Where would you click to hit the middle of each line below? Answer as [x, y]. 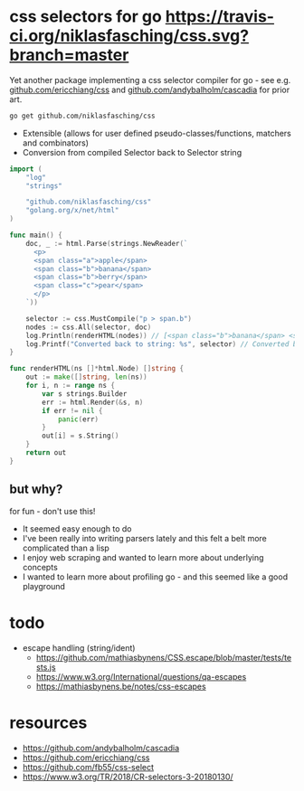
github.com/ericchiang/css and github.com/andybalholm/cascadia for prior [150, 89]
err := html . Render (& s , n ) [93, 402]
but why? [36, 490]
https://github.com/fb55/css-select [88, 767]
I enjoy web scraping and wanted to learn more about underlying [143, 557]
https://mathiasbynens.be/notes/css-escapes [121, 686]
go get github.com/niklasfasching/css [82, 116]
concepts [40, 567]
